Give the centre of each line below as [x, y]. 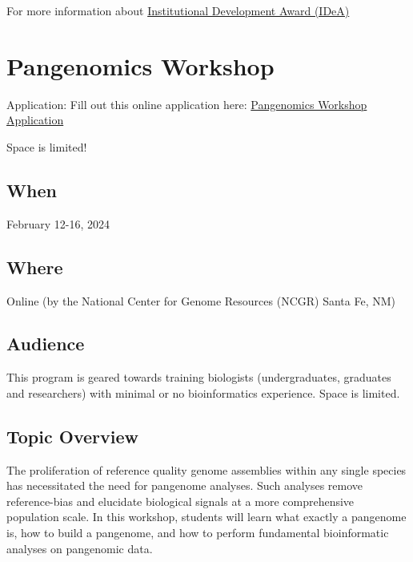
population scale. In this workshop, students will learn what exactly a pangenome [206, 517]
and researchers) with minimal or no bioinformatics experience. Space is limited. [203, 392]
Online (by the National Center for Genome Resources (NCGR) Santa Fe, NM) [201, 300]
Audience [46, 344]
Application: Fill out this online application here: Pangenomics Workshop [187, 104]
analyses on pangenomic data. [80, 548]
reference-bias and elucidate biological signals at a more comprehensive [180, 501]
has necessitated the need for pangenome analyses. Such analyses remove [185, 485]
